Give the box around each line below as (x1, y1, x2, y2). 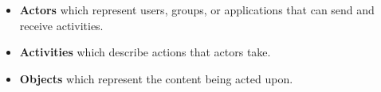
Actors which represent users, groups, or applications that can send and (19, 2, 375, 17)
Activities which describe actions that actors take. (19, 44, 271, 60)
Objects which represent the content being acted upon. (19, 70, 293, 86)
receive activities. (19, 17, 104, 33)
